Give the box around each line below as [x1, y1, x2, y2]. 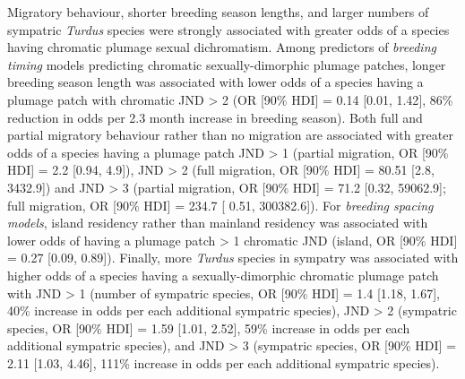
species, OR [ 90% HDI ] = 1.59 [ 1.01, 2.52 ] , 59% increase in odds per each [7, 318, 410, 337]
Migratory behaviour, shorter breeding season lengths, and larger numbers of [7, 3, 429, 21]
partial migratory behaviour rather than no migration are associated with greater [7, 125, 453, 144]
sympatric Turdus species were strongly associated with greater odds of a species [7, 20, 450, 39]
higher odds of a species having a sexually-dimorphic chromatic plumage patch [7, 265, 439, 284]
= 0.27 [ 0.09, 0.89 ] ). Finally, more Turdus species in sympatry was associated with [7, 248, 459, 267]
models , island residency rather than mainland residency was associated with [7, 213, 428, 232]
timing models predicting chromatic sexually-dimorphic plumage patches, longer [7, 55, 446, 73]
